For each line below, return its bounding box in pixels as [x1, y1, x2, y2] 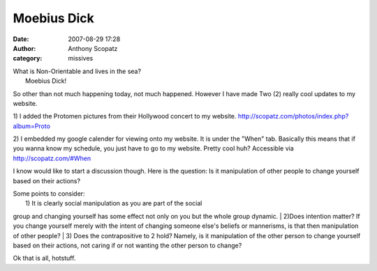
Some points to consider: [13, 189, 85, 198]
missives [68, 54, 94, 63]
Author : [13, 44, 36, 52]
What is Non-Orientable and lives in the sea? [13, 67, 142, 75]
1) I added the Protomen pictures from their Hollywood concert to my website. [13, 112, 237, 121]
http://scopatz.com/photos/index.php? [237, 112, 349, 121]
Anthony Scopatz [68, 44, 118, 52]
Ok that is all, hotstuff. [13, 254, 76, 263]
